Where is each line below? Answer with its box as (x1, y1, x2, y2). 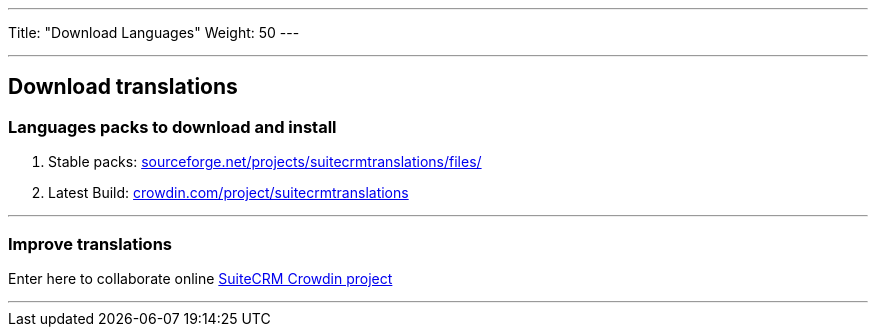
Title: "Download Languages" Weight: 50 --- (8, 24, 300, 41)
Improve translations (8, 233, 172, 254)
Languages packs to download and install (8, 116, 337, 137)
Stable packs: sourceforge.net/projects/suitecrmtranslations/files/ (48, 153, 482, 171)
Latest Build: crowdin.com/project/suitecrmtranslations (48, 184, 409, 202)
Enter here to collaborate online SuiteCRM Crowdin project (8, 269, 393, 287)
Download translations (8, 74, 238, 100)
